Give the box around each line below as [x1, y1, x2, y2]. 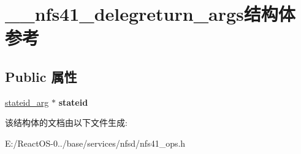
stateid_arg [5, 95, 49, 108]
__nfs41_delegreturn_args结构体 [5, 1, 295, 26]
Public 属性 [5, 67, 77, 86]
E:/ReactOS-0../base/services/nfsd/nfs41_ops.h [5, 136, 186, 149]
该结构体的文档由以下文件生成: [5, 116, 128, 129]
